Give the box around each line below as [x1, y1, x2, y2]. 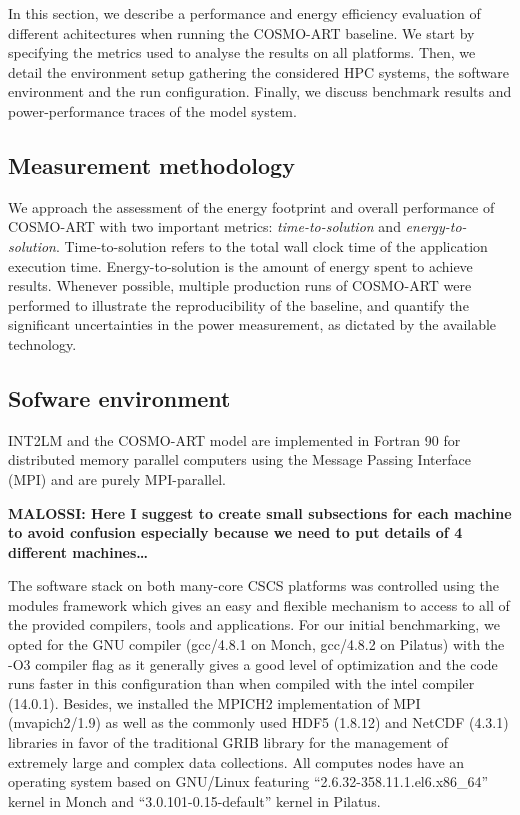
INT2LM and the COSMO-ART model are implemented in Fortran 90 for [8, 429, 461, 450]
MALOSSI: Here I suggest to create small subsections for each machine [8, 502, 512, 523]
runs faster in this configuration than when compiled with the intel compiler [8, 673, 475, 694]
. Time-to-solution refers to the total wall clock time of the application [55, 235, 488, 256]
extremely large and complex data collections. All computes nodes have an [8, 751, 465, 772]
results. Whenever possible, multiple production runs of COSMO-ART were [8, 275, 472, 296]
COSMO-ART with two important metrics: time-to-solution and [8, 216, 401, 237]
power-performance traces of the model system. [8, 100, 297, 121]
